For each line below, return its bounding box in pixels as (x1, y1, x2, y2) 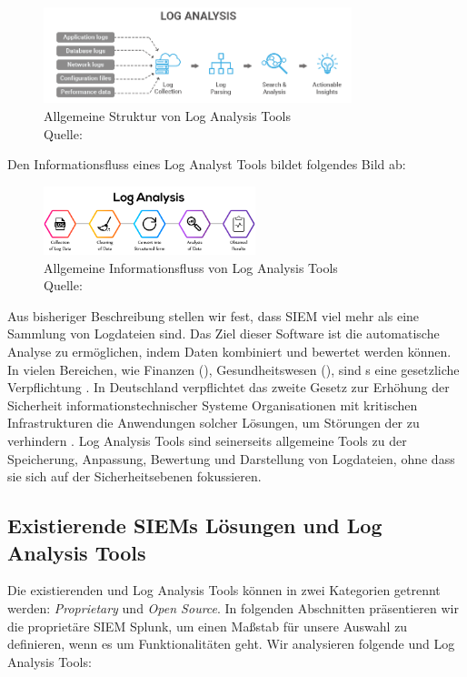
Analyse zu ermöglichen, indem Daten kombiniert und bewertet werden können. (7, 342, 452, 361)
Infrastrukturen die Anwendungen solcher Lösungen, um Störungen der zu (7, 413, 420, 432)
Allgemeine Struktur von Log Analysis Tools (44, 106, 291, 125)
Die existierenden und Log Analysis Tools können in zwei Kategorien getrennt (7, 581, 441, 600)
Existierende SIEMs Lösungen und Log (7, 511, 383, 540)
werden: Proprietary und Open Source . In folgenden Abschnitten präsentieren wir (7, 599, 459, 617)
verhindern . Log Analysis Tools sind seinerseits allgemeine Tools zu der (7, 431, 407, 450)
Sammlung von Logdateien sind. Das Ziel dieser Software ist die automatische (7, 324, 440, 343)
